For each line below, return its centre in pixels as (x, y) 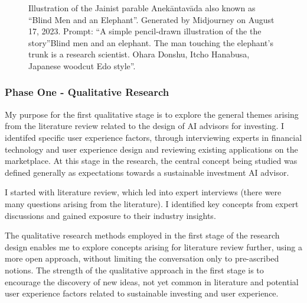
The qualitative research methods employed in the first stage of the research (142, 235)
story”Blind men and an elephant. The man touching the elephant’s (151, 42)
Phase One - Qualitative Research (87, 92)
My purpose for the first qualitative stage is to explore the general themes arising (152, 114)
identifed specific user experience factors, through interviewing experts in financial (153, 137)
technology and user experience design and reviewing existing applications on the (151, 149)
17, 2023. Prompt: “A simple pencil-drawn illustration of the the (145, 31)
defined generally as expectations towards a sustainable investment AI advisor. (147, 172)
